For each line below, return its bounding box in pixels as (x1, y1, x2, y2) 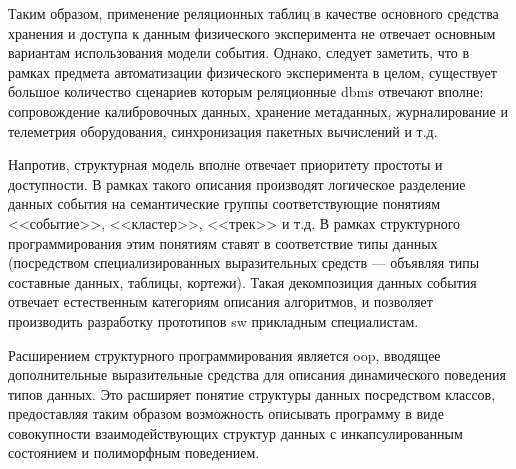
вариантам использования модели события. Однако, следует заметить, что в (8, 42, 469, 63)
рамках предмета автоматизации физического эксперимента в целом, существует (8, 61, 497, 82)
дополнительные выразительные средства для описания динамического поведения (8, 364, 506, 385)
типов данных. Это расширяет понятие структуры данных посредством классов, (8, 383, 496, 404)
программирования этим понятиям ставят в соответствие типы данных (8, 232, 438, 253)
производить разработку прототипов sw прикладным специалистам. (8, 310, 419, 331)
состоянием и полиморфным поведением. (8, 442, 260, 463)
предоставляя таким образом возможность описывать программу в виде (8, 403, 444, 424)
